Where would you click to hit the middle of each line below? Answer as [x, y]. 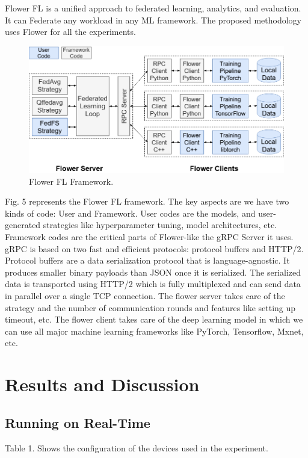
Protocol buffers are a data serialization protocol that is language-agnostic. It [147, 260]
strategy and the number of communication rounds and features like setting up [150, 307]
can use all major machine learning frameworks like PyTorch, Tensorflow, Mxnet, [154, 331]
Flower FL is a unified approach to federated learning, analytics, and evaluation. [153, 8]
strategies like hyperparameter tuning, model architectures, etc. [160, 225]
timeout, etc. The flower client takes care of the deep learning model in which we [154, 319]
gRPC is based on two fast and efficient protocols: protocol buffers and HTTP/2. [154, 248]
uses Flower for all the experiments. [70, 32]
